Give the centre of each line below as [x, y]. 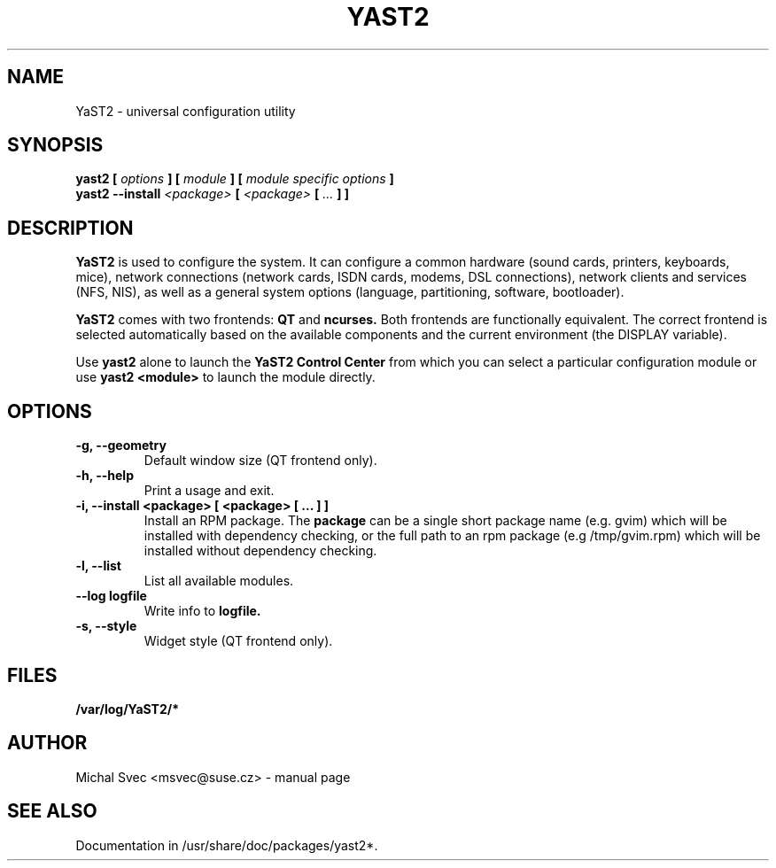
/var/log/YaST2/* [128, 709]
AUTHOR [47, 743]
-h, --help [105, 476]
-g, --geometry [121, 446]
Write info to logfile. [202, 611]
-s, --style [106, 626]
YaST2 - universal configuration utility [186, 111]
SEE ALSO [52, 811]
